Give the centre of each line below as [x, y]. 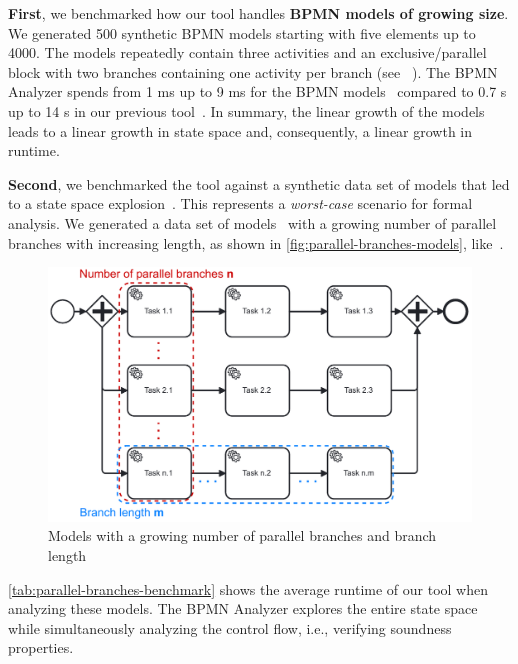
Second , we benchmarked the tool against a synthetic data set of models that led [259, 183]
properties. [41, 647]
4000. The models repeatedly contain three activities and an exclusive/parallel [247, 52]
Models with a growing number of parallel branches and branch [242, 535]
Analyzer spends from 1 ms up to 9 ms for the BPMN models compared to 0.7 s [257, 91]
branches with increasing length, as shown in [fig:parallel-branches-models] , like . [256, 242]
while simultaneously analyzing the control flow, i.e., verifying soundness [230, 627]
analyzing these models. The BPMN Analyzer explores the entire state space [243, 608]
